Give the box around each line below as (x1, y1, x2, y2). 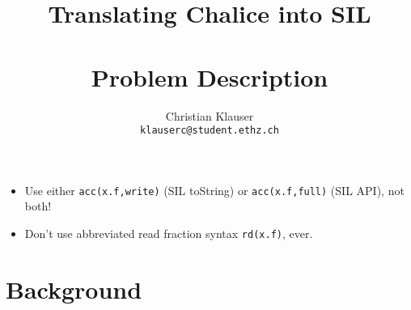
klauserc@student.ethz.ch (140, 125, 279, 137)
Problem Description (91, 60, 328, 93)
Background (6, 272, 142, 305)
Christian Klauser (165, 107, 254, 124)
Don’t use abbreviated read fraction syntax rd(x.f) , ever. (24, 225, 313, 241)
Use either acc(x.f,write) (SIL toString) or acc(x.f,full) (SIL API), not (24, 181, 405, 198)
